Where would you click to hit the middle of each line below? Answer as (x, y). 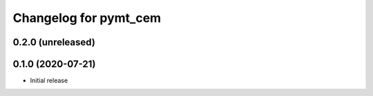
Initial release (49, 81)
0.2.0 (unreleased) (54, 42)
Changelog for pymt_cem (87, 18)
